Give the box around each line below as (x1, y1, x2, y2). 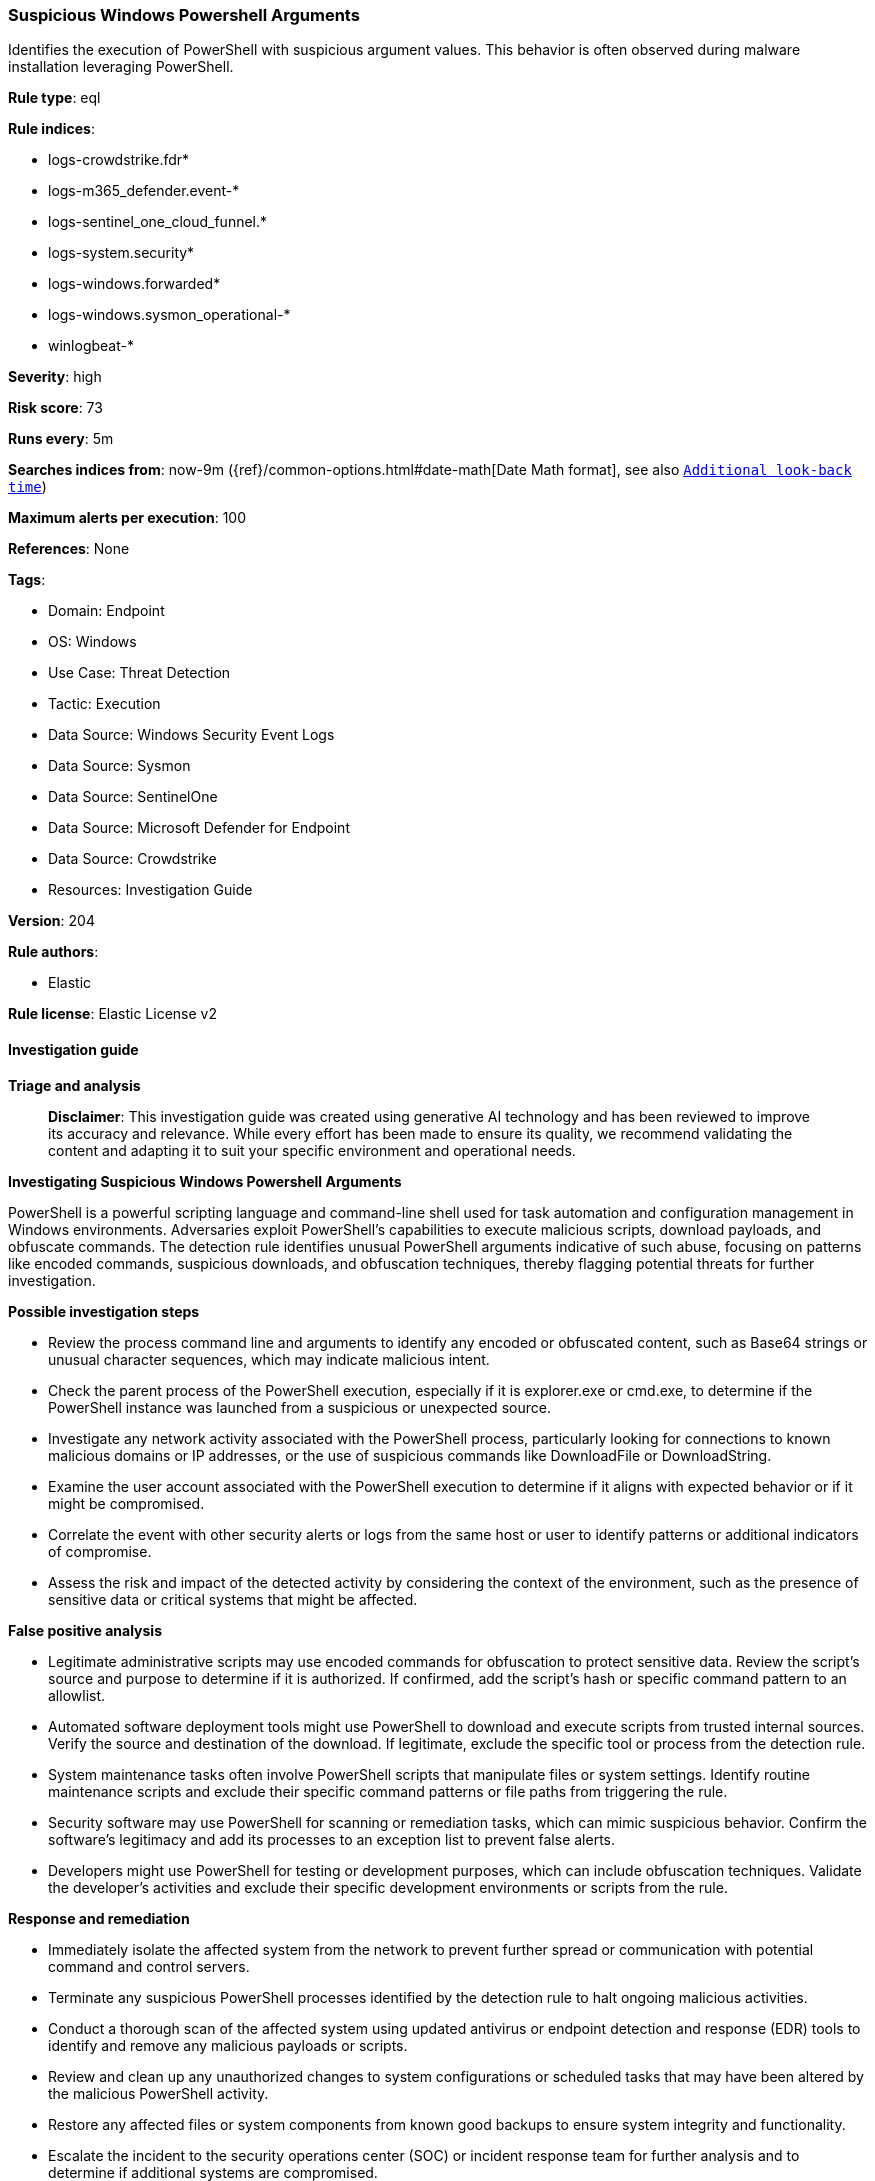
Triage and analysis (8, 1076, 141, 1094)
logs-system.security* (48, 244, 195, 262)
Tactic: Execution (48, 695, 161, 713)
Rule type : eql (8, 89, 101, 107)
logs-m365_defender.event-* (48, 182, 240, 200)
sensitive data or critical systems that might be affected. (48, 1590, 418, 1608)
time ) (8, 478, 47, 496)
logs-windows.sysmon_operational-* (48, 306, 291, 324)
